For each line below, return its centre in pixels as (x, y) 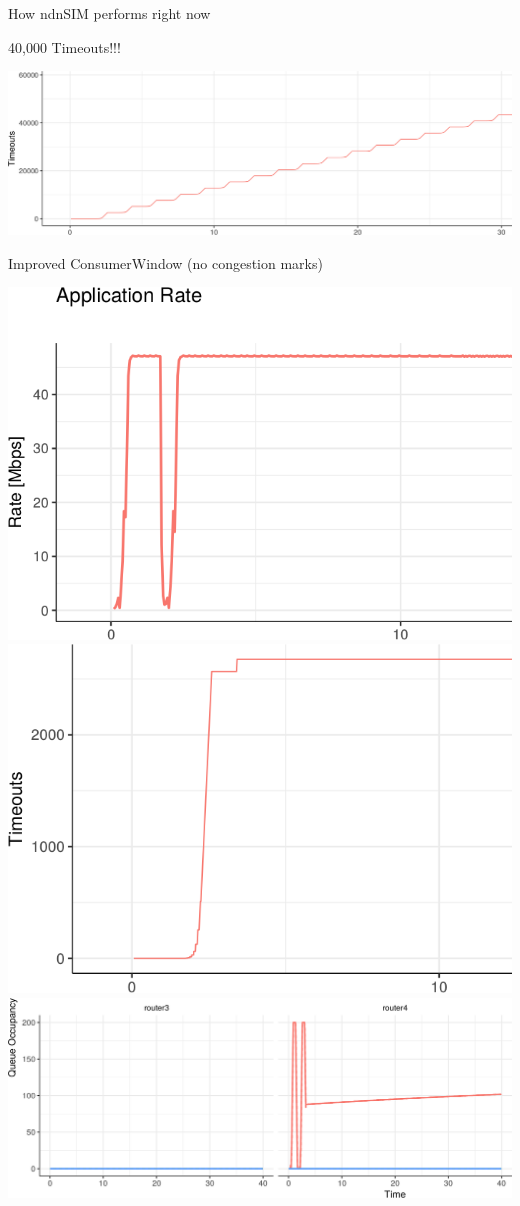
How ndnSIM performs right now (109, 13)
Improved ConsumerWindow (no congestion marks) (165, 262)
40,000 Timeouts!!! (64, 46)
